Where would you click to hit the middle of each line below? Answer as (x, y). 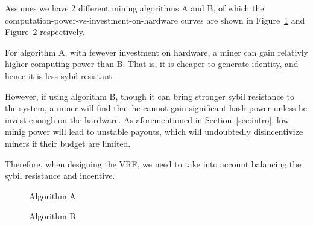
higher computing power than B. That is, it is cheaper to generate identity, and (152, 64)
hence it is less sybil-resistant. (60, 75)
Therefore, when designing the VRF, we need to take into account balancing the (153, 163)
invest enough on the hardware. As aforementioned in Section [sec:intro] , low (147, 119)
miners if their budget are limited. (68, 143)
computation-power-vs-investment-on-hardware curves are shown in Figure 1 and (155, 20)
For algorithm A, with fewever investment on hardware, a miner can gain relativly (156, 52)
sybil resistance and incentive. (60, 176)
